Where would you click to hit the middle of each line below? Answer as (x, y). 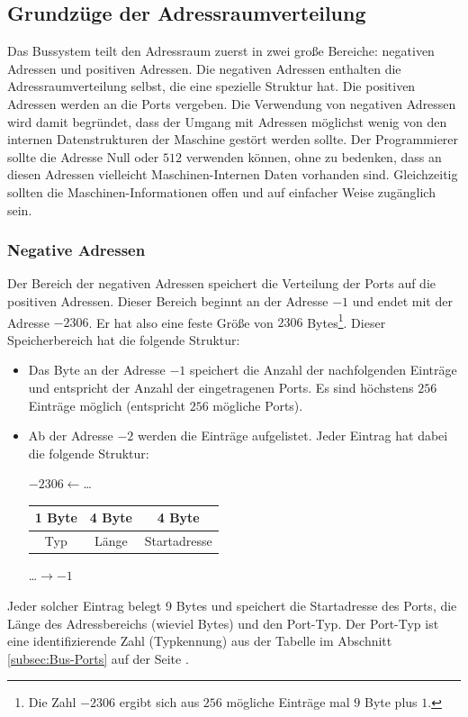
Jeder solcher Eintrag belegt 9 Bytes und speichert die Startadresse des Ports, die (232, 605)
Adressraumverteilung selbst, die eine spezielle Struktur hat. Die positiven (211, 86)
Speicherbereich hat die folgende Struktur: (124, 339)
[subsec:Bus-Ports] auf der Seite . (98, 658)
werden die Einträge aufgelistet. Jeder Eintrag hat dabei (292, 436)
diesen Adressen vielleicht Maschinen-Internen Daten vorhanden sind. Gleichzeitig (233, 174)
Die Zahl (52, 702)
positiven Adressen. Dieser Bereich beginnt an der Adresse (168, 300)
